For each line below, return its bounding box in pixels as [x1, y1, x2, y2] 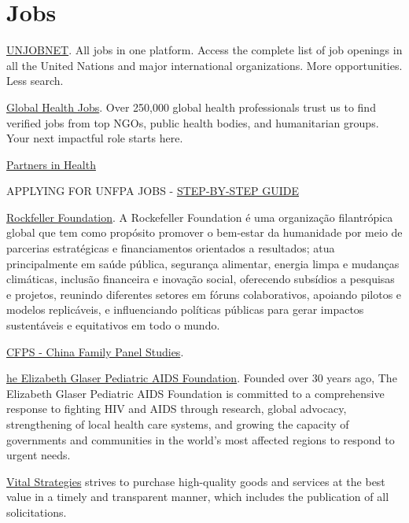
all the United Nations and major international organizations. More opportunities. [6, 57, 403, 73]
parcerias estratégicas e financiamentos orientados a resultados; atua [6, 240, 335, 256]
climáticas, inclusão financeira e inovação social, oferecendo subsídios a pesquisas [6, 271, 395, 287]
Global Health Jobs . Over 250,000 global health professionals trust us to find [6, 98, 376, 115]
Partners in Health [6, 156, 96, 172]
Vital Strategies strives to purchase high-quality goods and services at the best [6, 473, 385, 489]
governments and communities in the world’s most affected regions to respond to [6, 431, 395, 447]
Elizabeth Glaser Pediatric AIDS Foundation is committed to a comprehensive [6, 385, 385, 401]
